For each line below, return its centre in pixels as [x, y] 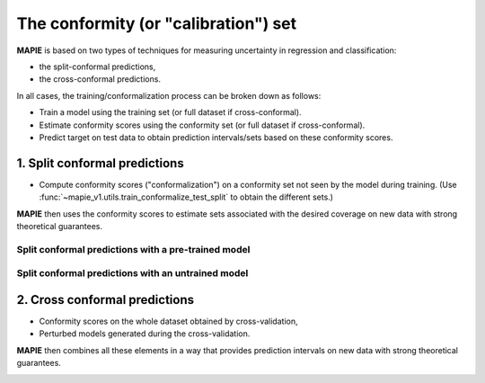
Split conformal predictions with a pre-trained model [133, 249]
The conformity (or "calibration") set [157, 23]
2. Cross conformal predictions [106, 300]
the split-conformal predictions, [97, 67]
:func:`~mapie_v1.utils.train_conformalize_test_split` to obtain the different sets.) [186, 197]
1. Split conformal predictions [100, 163]
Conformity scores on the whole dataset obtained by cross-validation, [168, 321]
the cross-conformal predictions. [100, 79]
